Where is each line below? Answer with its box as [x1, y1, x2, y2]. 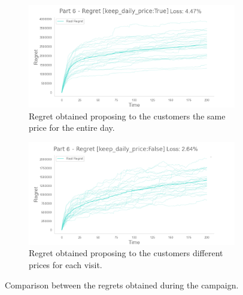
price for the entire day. [29, 121, 115, 134]
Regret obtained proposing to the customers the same [29, 109, 226, 122]
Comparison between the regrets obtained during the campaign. [5, 278, 239, 291]
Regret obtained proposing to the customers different [29, 247, 223, 259]
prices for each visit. [29, 258, 102, 271]
